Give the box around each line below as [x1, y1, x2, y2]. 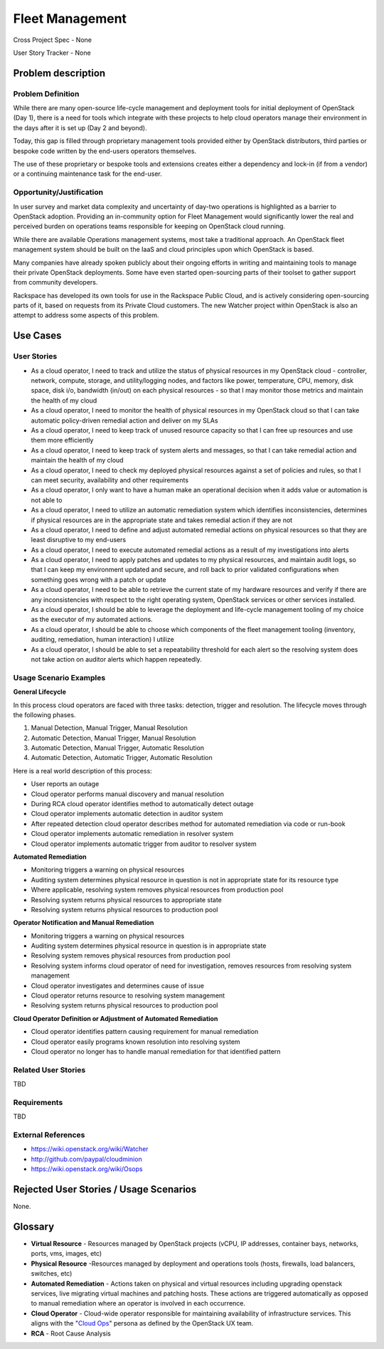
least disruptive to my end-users [31, 536, 127, 544]
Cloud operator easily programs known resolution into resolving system [31, 1037, 241, 1046]
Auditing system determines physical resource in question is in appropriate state [31, 941, 267, 950]
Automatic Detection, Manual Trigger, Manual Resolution [31, 734, 196, 742]
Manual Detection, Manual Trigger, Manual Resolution [31, 724, 188, 732]
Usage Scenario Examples [13, 672, 106, 682]
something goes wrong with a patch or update [31, 575, 166, 583]
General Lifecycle [13, 687, 67, 697]
